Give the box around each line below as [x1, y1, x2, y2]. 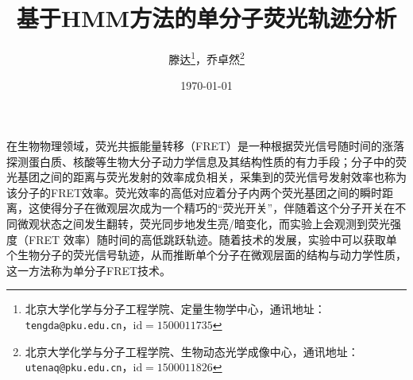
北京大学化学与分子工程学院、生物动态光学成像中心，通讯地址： [25, 343, 359, 359]
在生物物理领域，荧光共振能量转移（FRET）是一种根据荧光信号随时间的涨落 [6, 137, 405, 153]
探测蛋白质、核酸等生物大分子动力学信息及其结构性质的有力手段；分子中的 [6, 153, 396, 169]
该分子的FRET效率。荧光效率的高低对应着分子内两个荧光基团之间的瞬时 [6, 184, 383, 200]
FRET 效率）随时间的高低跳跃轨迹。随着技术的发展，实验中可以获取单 [28, 231, 397, 247]
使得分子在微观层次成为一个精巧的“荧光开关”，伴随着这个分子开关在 [39, 200, 396, 216]
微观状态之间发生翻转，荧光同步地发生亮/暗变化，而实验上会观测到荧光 [17, 215, 390, 231]
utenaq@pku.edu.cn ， [25, 359, 133, 375]
